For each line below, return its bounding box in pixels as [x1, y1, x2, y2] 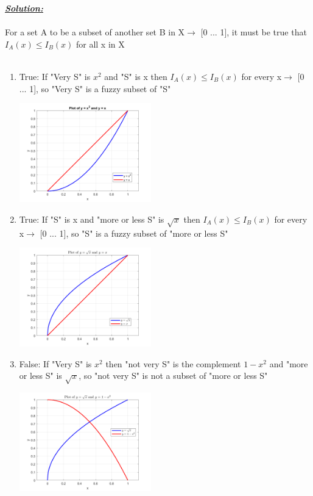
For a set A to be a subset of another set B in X [5, 26, 185, 38]
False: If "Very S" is [19, 357, 92, 370]
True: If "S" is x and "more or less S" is [19, 212, 164, 225]
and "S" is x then [104, 70, 167, 82]
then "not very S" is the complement [105, 357, 241, 370]
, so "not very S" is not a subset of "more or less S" [79, 369, 268, 382]
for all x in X [76, 37, 125, 50]
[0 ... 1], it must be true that [200, 26, 307, 38]
